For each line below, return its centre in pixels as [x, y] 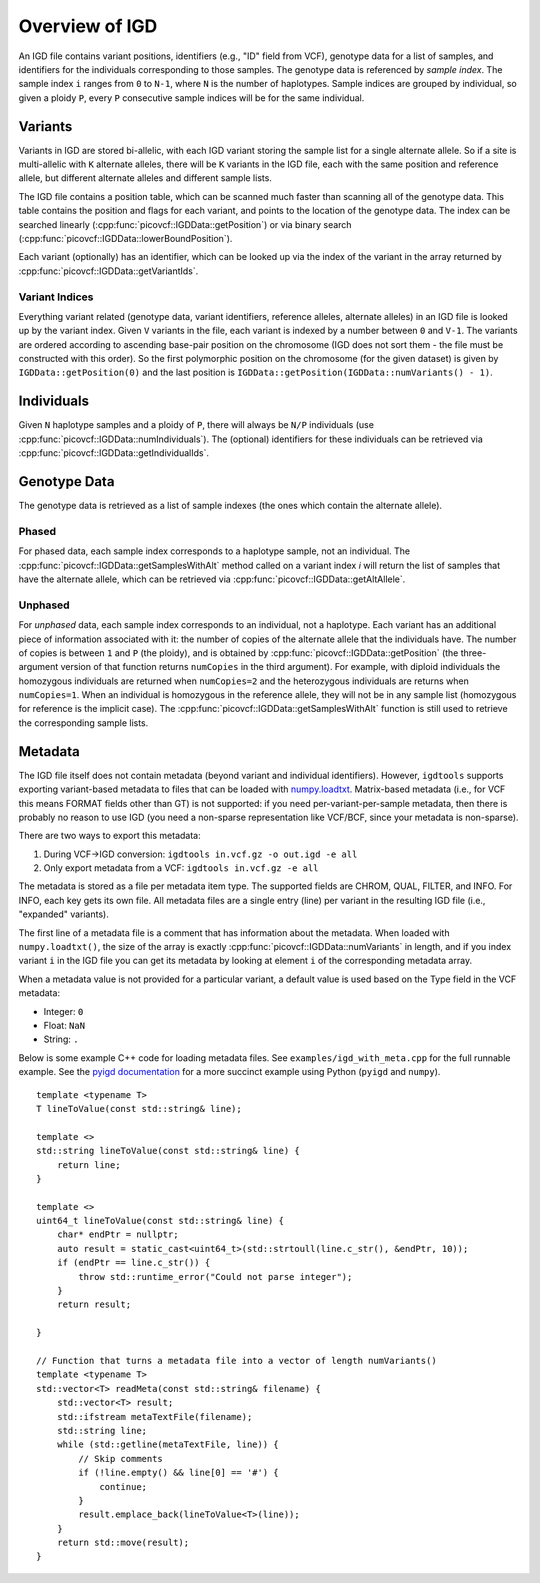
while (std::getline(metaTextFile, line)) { [167, 1444]
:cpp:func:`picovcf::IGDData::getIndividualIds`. [114, 453]
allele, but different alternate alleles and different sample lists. [145, 178]
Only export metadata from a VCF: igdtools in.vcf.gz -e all [181, 868]
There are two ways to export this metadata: [109, 836]
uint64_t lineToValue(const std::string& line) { [160, 1221]
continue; [123, 1486]
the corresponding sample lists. [83, 722]
